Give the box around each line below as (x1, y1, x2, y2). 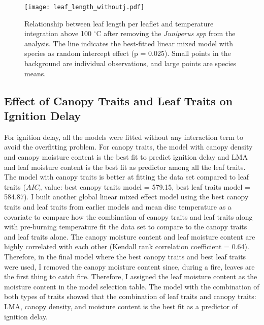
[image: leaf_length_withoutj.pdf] (24, 4, 145, 11)
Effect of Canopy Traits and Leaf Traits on (4, 93, 233, 108)
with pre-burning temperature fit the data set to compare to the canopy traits (4, 221, 247, 232)
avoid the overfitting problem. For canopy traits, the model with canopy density (4, 141, 253, 152)
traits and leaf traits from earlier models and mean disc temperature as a (4, 201, 232, 212)
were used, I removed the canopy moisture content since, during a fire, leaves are (4, 261, 255, 272)
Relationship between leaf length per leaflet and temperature (24, 18, 214, 28)
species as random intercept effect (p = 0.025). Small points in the (24, 48, 231, 58)
